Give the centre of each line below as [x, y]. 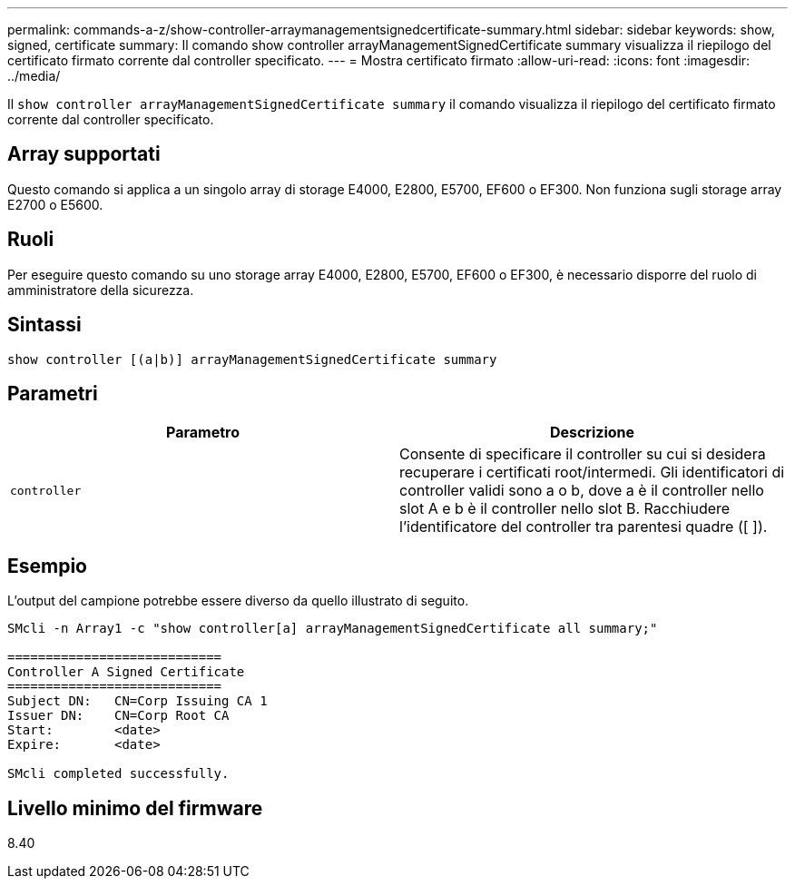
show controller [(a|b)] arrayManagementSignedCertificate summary [252, 359]
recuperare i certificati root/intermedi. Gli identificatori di [592, 473]
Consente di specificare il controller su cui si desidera [583, 454]
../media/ [34, 76]
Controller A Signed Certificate [126, 672]
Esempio [47, 566]
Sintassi [44, 325]
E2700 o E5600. [55, 204]
